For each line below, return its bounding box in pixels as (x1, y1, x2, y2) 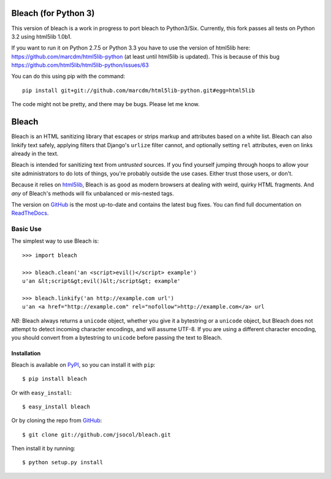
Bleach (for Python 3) (11, 8, 95, 18)
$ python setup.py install (22, 459, 104, 466)
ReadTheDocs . (11, 209, 49, 217)
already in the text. (11, 150, 59, 157)
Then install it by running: (11, 445, 76, 452)
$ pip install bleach (22, 375, 87, 383)
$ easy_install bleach (22, 403, 91, 410)
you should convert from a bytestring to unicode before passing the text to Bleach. (11, 334, 223, 342)
